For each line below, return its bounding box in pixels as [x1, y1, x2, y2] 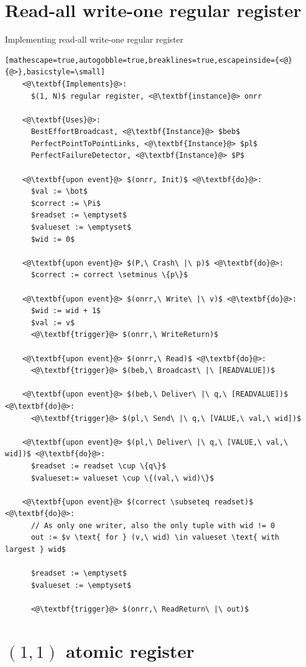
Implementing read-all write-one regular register [5, 33, 184, 46]
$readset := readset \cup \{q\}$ [30, 461, 166, 470]
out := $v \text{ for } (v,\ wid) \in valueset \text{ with [30, 533, 280, 542]
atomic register [66, 638, 195, 663]
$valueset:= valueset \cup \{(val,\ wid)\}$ [30, 473, 214, 482]
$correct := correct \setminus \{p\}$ [30, 270, 188, 280]
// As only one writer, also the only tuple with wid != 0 [30, 521, 275, 530]
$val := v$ [30, 318, 75, 327]
